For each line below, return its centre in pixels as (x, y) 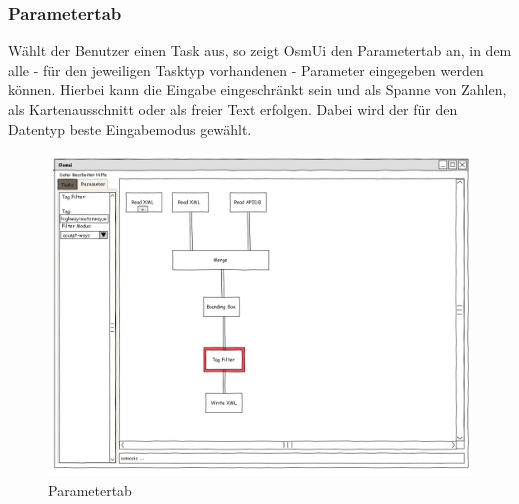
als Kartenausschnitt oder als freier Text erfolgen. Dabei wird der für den (233, 109)
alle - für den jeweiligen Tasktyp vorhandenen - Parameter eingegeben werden (246, 69)
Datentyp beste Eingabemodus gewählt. (130, 128)
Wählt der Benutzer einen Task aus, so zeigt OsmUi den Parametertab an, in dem (260, 50)
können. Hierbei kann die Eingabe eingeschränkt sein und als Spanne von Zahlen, (257, 89)
